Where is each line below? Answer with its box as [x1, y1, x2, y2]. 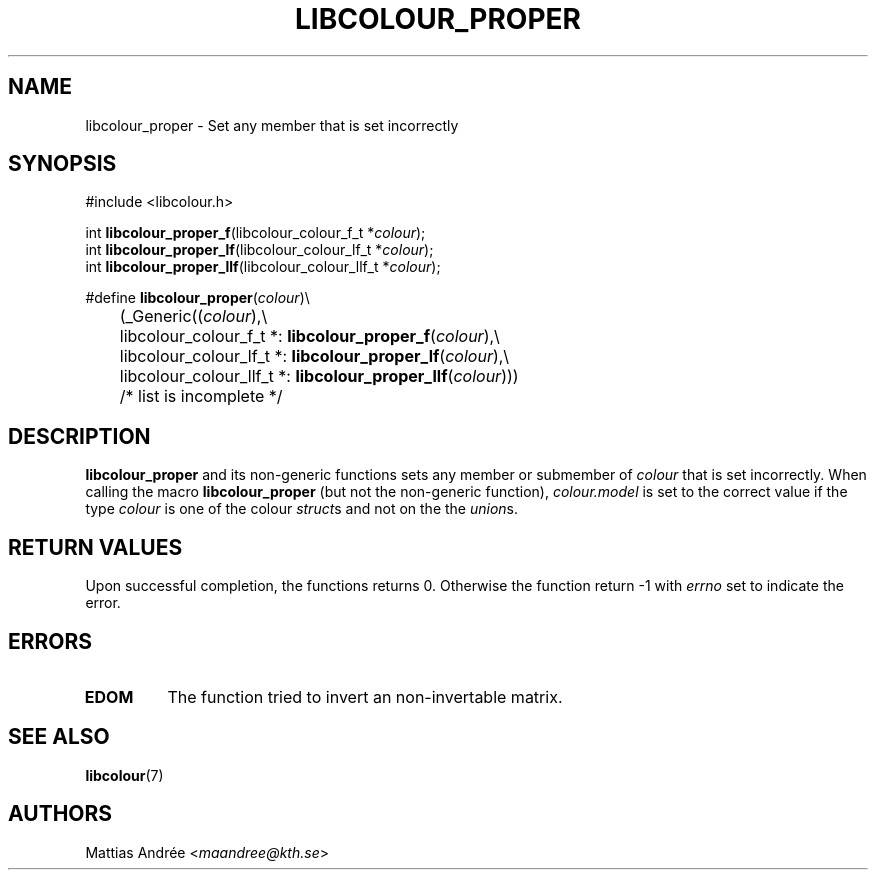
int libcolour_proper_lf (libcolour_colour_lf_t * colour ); [85, 241, 434, 259]
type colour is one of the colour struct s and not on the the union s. [85, 500, 519, 518]
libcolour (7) [85, 766, 164, 784]
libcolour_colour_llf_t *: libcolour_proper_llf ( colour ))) [119, 366, 519, 387]
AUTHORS [8, 801, 113, 827]
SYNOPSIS [8, 151, 117, 177]
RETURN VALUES [8, 534, 183, 560]
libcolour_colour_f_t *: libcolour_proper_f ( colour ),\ [119, 326, 500, 347]
